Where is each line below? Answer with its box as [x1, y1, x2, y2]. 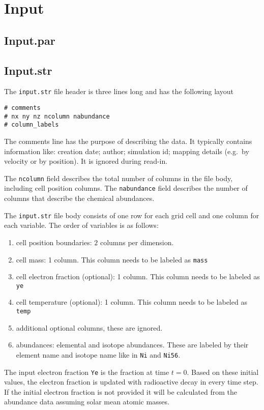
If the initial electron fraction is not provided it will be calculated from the [4, 386, 237, 397]
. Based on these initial [187, 366, 259, 377]
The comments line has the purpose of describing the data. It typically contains [4, 135, 252, 146]
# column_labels [4, 121, 59, 129]
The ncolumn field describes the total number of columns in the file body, [4, 172, 233, 183]
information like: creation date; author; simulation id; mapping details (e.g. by [4, 145, 249, 156]
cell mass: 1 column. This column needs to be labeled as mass [16, 254, 208, 265]
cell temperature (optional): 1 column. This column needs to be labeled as [16, 297, 247, 307]
